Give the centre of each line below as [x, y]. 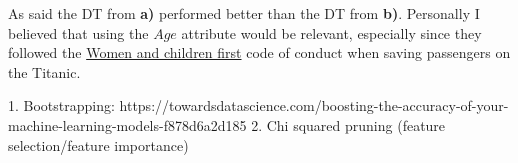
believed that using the [78, 32]
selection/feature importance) [98, 144]
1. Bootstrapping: [61, 105]
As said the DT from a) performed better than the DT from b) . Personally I [244, 13]
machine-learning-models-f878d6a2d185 [127, 124]
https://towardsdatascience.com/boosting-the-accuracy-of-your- [314, 105]
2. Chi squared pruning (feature [348, 124]
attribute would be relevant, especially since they [331, 32]
